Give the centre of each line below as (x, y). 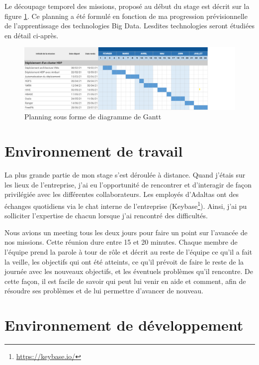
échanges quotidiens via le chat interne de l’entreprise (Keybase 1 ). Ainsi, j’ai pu (126, 205)
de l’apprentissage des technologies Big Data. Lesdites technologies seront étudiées (129, 26)
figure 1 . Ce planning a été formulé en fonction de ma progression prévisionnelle (126, 16)
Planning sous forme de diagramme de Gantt (93, 117)
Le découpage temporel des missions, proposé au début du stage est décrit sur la (127, 6)
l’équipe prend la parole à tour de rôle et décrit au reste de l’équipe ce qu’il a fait (129, 251)
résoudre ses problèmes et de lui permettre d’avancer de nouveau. (104, 291)
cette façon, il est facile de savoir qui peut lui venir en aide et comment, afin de (125, 281)
